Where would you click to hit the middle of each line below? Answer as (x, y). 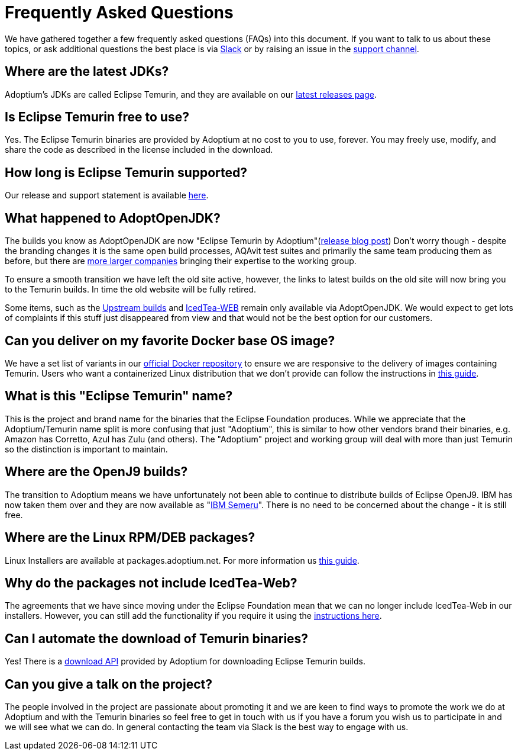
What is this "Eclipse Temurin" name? (119, 396)
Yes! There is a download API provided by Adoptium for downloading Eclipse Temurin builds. (185, 661)
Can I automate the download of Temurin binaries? (157, 638)
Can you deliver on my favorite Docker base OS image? (170, 340)
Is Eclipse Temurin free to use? (97, 117)
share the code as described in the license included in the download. (139, 150)
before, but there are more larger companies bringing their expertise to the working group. (181, 261)
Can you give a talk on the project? (109, 684)
